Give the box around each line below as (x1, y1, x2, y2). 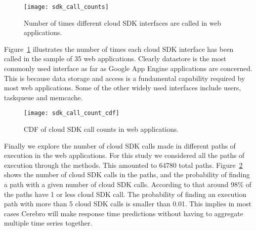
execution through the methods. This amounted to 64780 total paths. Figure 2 (4, 159, 243, 170)
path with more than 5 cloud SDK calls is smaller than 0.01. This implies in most (4, 198, 252, 209)
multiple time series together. (4, 218, 92, 228)
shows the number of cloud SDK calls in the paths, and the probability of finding (4, 169, 250, 180)
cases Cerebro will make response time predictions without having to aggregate (4, 208, 243, 218)
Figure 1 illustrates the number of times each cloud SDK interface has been (4, 43, 234, 54)
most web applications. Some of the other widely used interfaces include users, (4, 82, 241, 93)
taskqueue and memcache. (4, 92, 83, 102)
